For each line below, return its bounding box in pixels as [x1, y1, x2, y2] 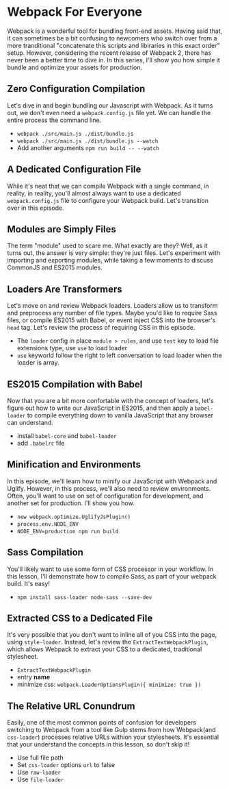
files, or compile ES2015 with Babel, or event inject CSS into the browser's [7, 316, 216, 324]
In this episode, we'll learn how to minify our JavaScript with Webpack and [7, 477, 217, 485]
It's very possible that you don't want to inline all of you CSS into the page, [7, 631, 217, 639]
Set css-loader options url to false [16, 761, 115, 769]
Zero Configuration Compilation [7, 83, 146, 95]
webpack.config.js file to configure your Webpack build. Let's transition [7, 196, 208, 204]
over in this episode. [7, 204, 64, 212]
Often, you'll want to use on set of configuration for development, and [7, 491, 204, 500]
